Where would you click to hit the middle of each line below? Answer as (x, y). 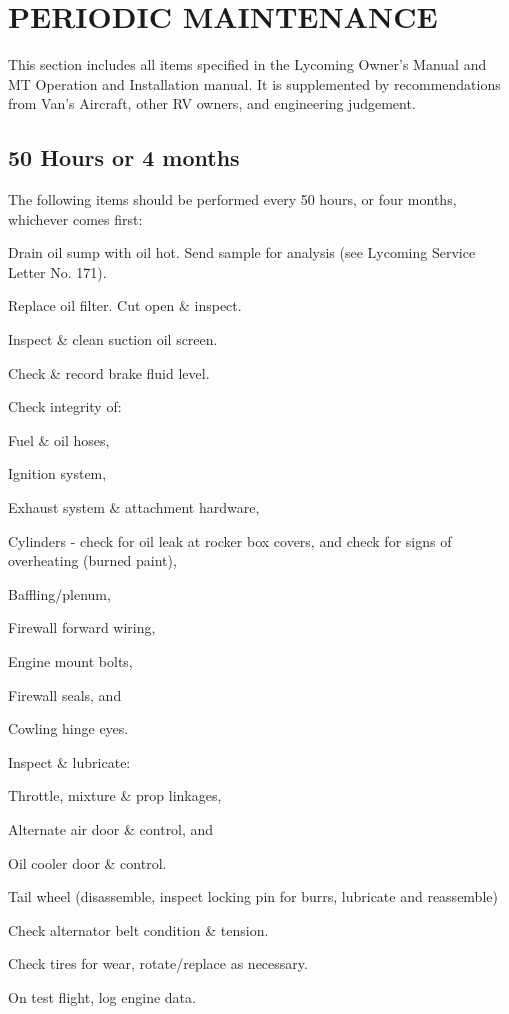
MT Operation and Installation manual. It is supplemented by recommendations (254, 83)
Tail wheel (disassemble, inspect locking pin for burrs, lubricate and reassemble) (253, 896)
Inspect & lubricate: (69, 761)
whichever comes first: (75, 218)
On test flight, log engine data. (102, 996)
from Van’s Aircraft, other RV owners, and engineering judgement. (212, 103)
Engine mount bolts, (70, 661)
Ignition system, (57, 473)
